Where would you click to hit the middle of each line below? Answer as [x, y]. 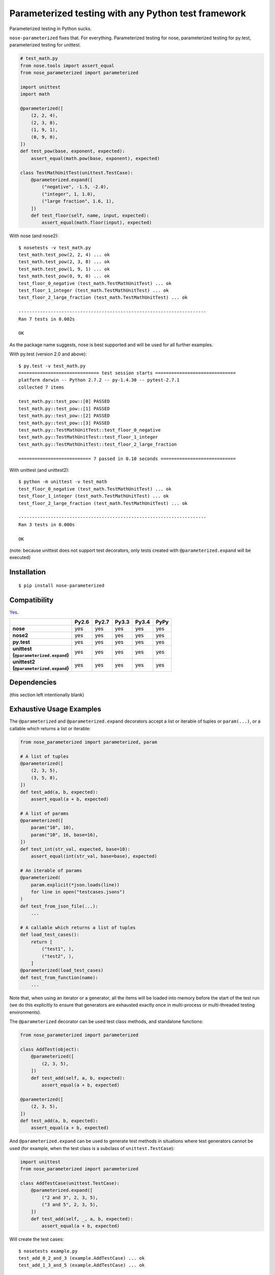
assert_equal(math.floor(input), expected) [97, 223]
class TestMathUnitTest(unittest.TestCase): [77, 173]
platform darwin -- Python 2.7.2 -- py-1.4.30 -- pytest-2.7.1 [99, 380]
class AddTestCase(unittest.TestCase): [70, 1183]
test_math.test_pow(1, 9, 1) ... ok [64, 269]
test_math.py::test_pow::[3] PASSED [64, 423]
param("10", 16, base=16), [65, 835]
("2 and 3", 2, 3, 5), [70, 1197]
